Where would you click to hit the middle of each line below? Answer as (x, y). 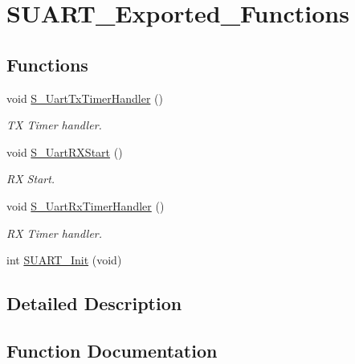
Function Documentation (112, 350)
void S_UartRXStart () (65, 151)
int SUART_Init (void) (64, 260)
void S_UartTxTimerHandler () (85, 98)
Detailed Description (94, 303)
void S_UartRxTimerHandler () (86, 205)
